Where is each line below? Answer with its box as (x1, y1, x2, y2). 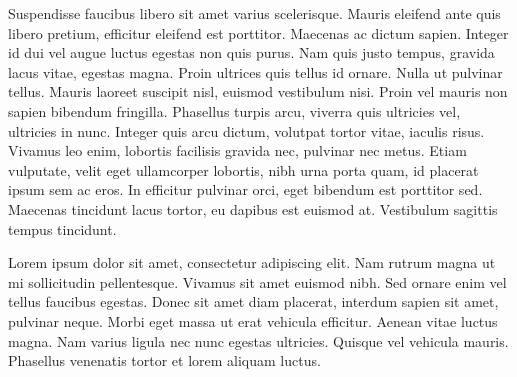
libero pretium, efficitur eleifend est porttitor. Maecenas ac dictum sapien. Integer (8, 22, 509, 43)
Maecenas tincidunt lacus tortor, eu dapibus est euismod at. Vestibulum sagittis (8, 198, 498, 219)
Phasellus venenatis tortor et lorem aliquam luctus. (8, 350, 321, 371)
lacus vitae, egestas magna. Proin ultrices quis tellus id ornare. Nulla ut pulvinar (8, 61, 503, 82)
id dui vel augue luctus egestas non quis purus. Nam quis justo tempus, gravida (8, 42, 495, 63)
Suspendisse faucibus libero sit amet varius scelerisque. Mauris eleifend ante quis (8, 3, 501, 23)
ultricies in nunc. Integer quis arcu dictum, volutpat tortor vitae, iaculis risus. (8, 120, 485, 141)
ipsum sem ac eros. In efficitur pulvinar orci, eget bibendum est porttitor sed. (8, 179, 483, 200)
